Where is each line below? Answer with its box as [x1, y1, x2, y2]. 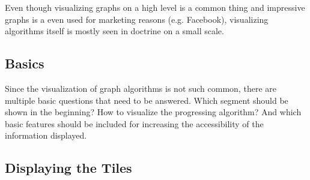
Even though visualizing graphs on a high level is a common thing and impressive [5, 1, 305, 13]
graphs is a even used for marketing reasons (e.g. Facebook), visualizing [5, 13, 269, 25]
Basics [5, 54, 44, 73]
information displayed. [5, 129, 87, 142]
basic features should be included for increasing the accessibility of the [5, 117, 264, 130]
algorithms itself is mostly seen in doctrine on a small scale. [5, 25, 224, 37]
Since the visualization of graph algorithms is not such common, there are [5, 82, 276, 94]
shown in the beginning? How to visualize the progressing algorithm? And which [5, 106, 302, 118]
